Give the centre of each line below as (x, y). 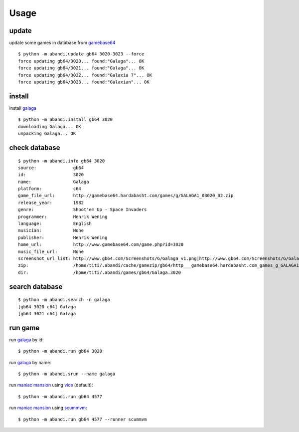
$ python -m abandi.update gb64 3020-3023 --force (81, 54)
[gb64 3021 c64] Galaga (47, 314)
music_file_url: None (51, 251)
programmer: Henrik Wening (63, 216)
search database (36, 287)
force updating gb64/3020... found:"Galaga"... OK (81, 61)
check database (35, 147)
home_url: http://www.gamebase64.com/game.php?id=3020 (101, 245)
